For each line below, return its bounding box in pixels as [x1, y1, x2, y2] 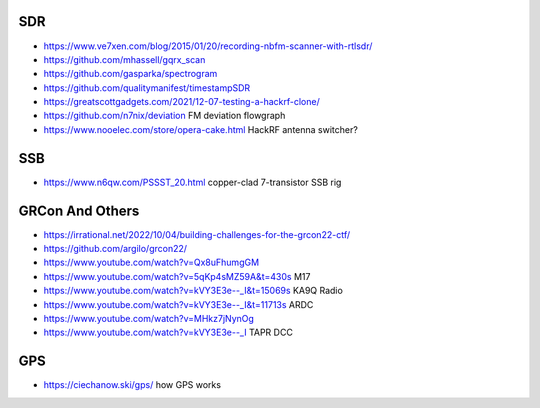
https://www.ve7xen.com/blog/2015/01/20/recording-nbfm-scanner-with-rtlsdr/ [43, 40, 373, 52]
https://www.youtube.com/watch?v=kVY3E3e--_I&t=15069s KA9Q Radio [43, 285, 344, 297]
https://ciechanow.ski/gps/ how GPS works [43, 379, 222, 391]
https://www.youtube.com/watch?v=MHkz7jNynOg [43, 313, 255, 325]
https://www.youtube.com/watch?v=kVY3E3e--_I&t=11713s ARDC [43, 298, 314, 310]
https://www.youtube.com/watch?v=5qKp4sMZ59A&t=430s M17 [43, 270, 311, 282]
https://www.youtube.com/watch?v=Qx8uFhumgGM [43, 256, 260, 269]
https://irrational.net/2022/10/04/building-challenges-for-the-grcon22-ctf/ [43, 228, 350, 240]
